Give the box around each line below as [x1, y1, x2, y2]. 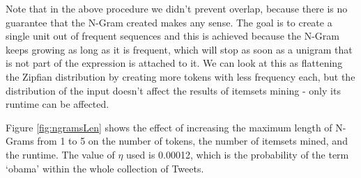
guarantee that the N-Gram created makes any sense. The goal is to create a [6, 15, 332, 29]
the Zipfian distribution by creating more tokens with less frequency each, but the [6, 69, 355, 83]
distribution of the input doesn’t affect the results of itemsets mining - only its [6, 83, 341, 97]
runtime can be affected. [6, 97, 109, 111]
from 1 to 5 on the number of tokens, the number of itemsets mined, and [37, 133, 348, 148]
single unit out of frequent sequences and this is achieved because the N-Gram [6, 29, 339, 43]
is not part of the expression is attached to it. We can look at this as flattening [6, 56, 343, 70]
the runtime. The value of [6, 147, 115, 161]
